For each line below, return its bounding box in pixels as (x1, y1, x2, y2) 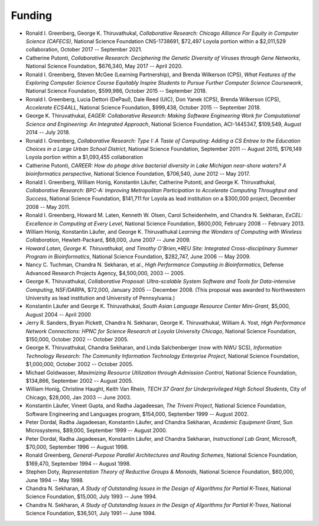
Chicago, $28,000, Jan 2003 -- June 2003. (25, 393, 132, 401)
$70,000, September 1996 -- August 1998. (25, 444, 129, 451)
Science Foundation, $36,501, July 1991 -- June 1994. (25, 509, 157, 517)
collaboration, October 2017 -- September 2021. (25, 46, 143, 53)
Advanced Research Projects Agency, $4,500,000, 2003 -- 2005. (25, 269, 185, 276)
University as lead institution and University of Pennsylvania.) (25, 295, 175, 302)
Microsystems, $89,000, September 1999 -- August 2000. (25, 427, 168, 434)
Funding (11, 9, 53, 22)
